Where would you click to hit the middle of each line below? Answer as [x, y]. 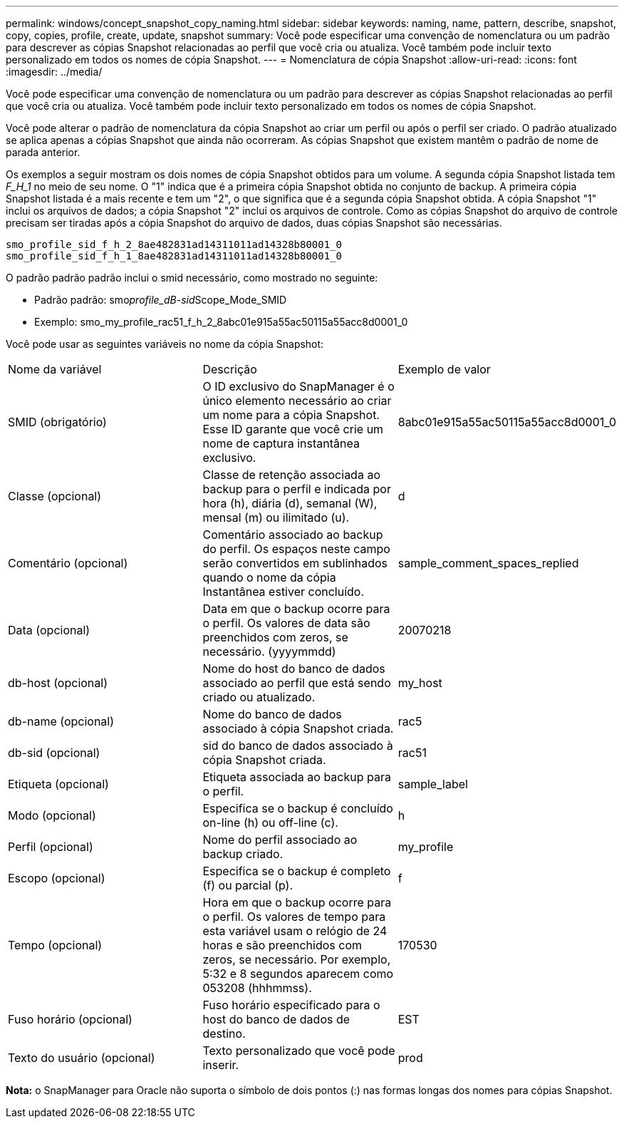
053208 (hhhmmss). [257, 988]
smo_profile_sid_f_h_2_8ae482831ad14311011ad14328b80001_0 [174, 244]
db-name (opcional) [61, 721]
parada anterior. [43, 152]
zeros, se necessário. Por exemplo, [297, 959]
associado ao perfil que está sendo [297, 683]
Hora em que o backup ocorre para [297, 902]
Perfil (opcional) [51, 847]
